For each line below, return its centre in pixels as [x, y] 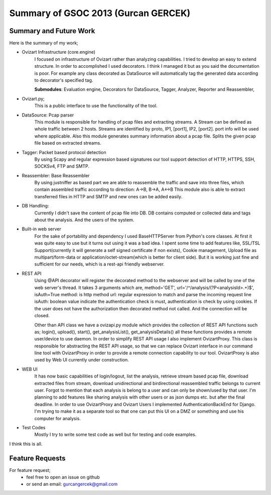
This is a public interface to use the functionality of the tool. [96, 106]
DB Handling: [35, 206]
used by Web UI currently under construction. [82, 360]
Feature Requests [37, 458]
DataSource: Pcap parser [48, 115]
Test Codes [34, 427]
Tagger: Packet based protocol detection [64, 152]
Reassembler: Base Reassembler [56, 175]
